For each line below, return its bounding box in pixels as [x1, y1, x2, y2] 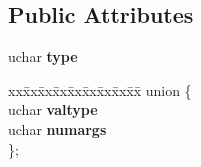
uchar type [8, 46, 78, 67]
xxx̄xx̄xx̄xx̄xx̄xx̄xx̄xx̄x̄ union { [8, 79, 192, 100]
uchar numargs [8, 118, 107, 139]
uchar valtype [8, 99, 98, 120]
